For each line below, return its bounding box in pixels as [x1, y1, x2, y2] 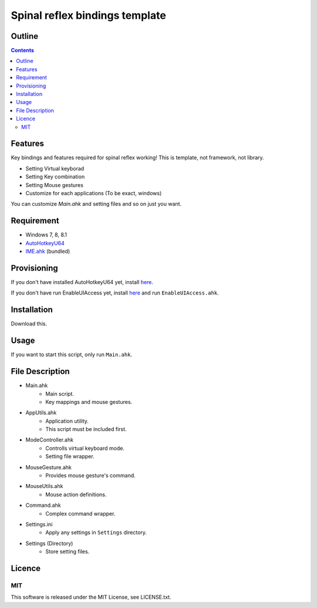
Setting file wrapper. [45, 453, 95, 460]
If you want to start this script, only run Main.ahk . [11, 351, 132, 358]
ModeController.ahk [25, 436, 73, 443]
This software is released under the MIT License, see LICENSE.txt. [11, 594, 171, 601]
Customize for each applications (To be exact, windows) [25, 190, 162, 197]
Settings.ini [25, 521, 53, 527]
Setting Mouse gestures [25, 181, 83, 188]
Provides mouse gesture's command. [45, 472, 136, 479]
